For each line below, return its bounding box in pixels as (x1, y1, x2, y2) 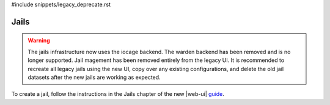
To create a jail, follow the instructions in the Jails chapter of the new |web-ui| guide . (11, 90, 224, 98)
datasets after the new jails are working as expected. (28, 73, 161, 81)
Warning (28, 37, 50, 44)
